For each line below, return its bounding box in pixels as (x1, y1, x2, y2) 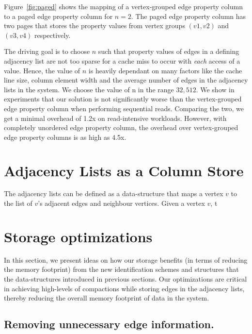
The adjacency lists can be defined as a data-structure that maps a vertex (4, 188, 223, 199)
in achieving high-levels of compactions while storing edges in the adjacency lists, (4, 283, 245, 293)
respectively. (34, 30, 71, 40)
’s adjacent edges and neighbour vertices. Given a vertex (38, 198, 205, 208)
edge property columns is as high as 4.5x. (4, 132, 126, 142)
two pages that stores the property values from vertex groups (4, 20, 185, 31)
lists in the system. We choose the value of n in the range (4, 84, 174, 94)
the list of (4, 198, 32, 208)
